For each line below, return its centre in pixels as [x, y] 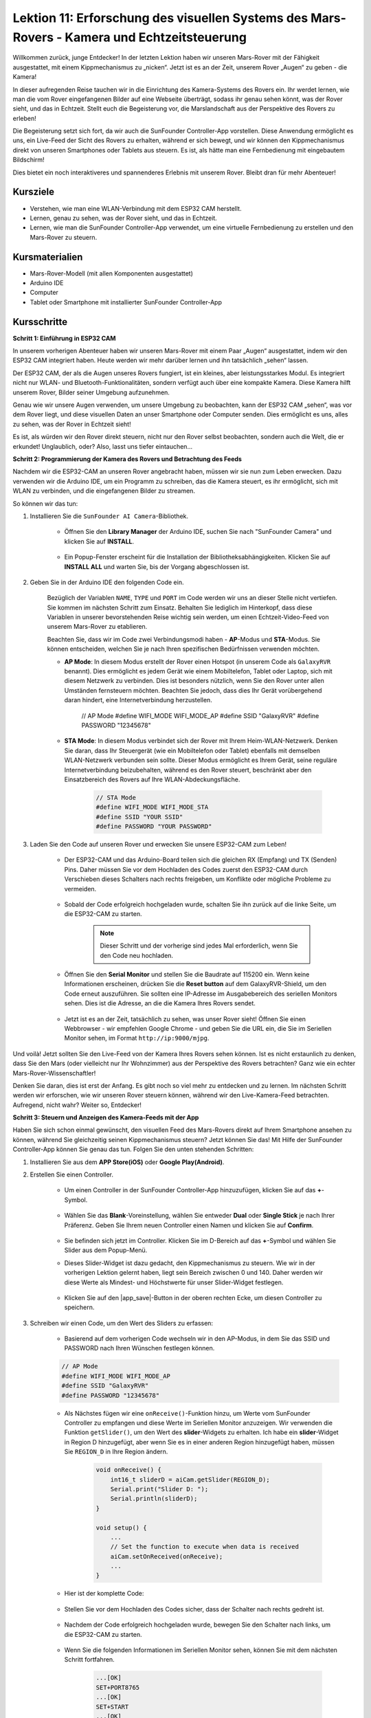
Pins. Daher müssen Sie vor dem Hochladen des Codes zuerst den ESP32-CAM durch [186, 869]
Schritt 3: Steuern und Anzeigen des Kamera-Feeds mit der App [106, 1117]
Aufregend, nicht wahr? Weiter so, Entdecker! [77, 1105]
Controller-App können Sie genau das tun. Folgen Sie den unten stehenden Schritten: [133, 1149]
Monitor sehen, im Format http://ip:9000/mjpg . [137, 1038]
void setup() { [121, 1528]
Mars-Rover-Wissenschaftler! [54, 1073]
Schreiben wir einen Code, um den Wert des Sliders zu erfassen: [121, 1323]
